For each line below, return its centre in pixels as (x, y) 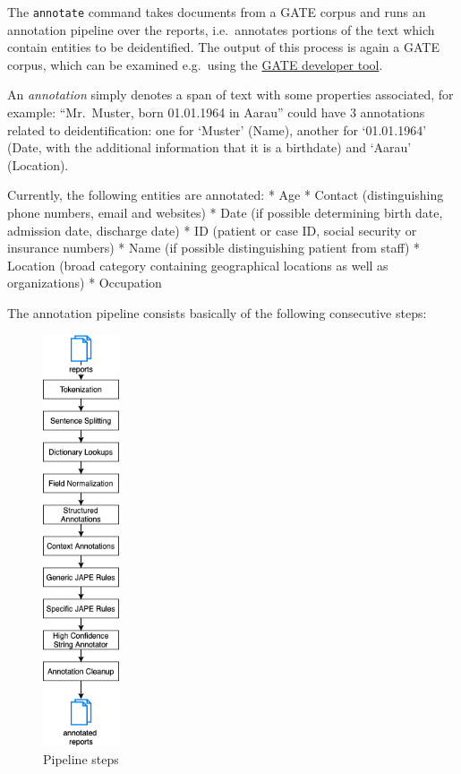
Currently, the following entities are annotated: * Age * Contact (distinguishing (226, 195)
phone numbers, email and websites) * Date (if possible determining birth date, (225, 212)
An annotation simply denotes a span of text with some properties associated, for (230, 95)
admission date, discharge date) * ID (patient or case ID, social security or (212, 230)
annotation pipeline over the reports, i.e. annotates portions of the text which (221, 29)
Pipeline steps (81, 758)
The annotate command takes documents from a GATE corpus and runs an (217, 12)
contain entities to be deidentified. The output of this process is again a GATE (223, 47)
